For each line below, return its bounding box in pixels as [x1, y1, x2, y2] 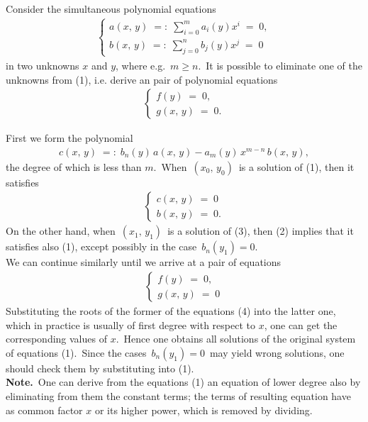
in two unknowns [6, 57, 79, 72]
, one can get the [264, 317, 338, 332]
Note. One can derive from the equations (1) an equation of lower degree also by [6, 374, 361, 389]
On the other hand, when [6, 223, 116, 238]
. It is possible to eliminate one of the [198, 57, 362, 72]
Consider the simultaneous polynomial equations [6, 1, 216, 16]
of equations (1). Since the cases [6, 345, 147, 360]
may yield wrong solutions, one [209, 345, 345, 360]
